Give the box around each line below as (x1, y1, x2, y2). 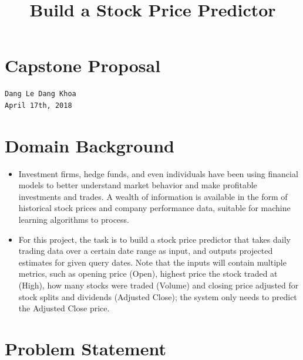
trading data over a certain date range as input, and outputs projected (18, 244, 273, 257)
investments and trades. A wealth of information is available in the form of (18, 190, 288, 202)
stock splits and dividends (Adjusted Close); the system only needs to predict (18, 290, 297, 303)
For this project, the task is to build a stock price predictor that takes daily (18, 233, 291, 245)
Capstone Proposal (5, 53, 161, 77)
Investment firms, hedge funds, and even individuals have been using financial (18, 167, 298, 179)
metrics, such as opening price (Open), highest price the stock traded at (18, 267, 278, 280)
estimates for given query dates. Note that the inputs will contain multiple (18, 256, 287, 268)
